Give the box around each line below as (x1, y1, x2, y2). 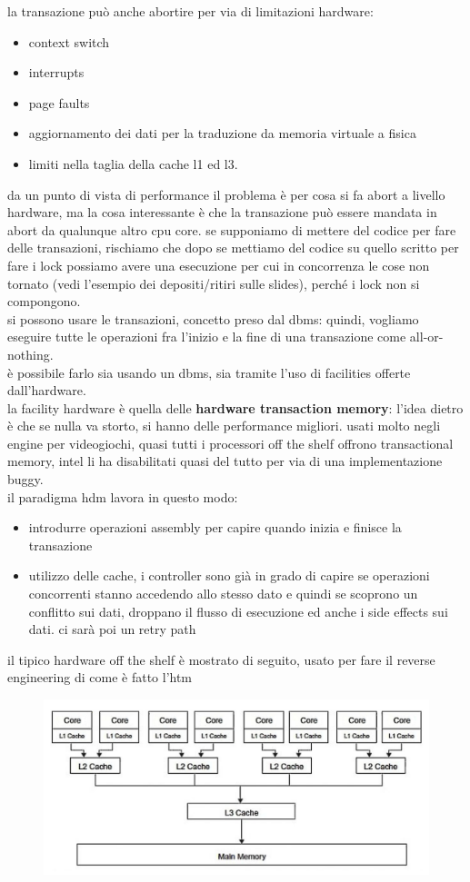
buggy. (7, 470, 44, 489)
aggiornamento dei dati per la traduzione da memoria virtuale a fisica (28, 124, 416, 143)
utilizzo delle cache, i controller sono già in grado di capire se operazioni (28, 566, 430, 585)
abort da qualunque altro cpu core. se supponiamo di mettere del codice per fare (7, 220, 456, 239)
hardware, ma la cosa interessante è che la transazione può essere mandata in (7, 203, 437, 222)
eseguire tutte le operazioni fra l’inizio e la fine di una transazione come (7, 327, 406, 346)
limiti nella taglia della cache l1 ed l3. (28, 154, 238, 173)
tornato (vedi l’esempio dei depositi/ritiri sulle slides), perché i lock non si (7, 273, 420, 292)
